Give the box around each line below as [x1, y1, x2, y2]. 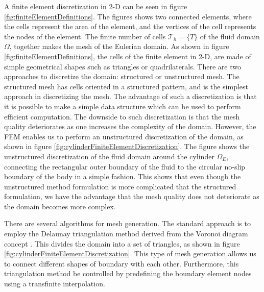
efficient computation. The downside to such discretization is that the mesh [4, 111, 240, 121]
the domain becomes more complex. [4, 201, 116, 211]
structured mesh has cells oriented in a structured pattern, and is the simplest [4, 81, 249, 91]
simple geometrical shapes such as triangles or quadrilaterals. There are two [4, 61, 241, 71]
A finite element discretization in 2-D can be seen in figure [4, 1, 187, 11]
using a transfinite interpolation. [4, 278, 105, 289]
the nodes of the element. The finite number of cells [4, 31, 166, 41]
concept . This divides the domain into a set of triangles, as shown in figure [4, 238, 240, 249]
